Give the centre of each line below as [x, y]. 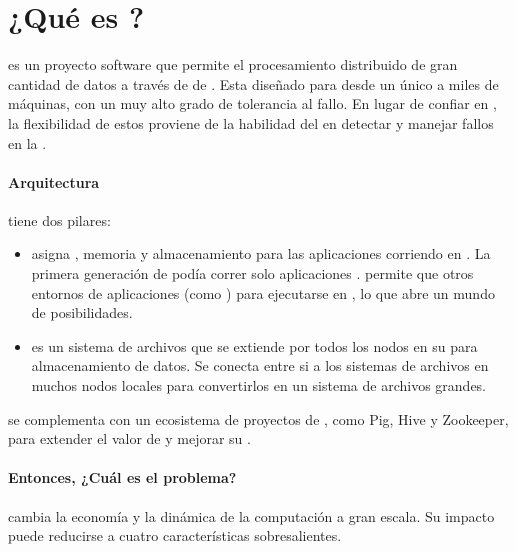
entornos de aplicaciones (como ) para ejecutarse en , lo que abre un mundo [263, 292]
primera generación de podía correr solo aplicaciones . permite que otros [252, 273]
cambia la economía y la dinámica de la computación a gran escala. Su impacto [251, 515]
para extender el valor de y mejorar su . [129, 438]
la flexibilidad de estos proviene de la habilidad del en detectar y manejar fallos [251, 122]
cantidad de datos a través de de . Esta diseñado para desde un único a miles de [253, 83]
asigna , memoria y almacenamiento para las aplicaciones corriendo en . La [261, 253]
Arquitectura [54, 181]
